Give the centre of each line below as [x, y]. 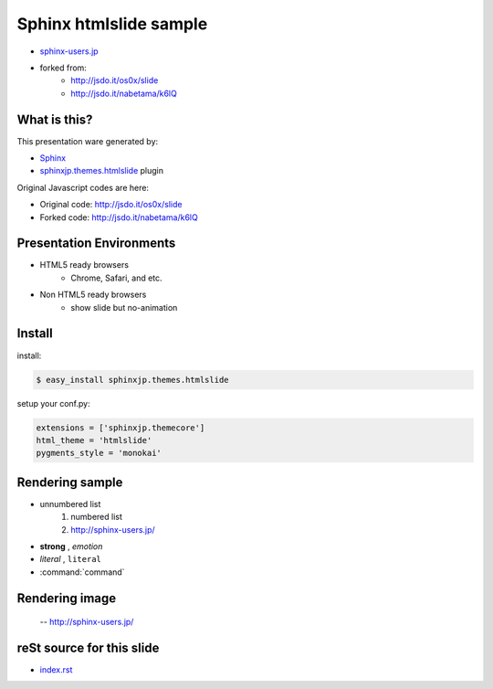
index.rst [56, 670]
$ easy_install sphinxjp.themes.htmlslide [132, 380]
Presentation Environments [96, 244]
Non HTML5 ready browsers [93, 295]
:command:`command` [82, 572]
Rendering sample [70, 482]
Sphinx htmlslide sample [112, 24]
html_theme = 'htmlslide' [94, 440]
